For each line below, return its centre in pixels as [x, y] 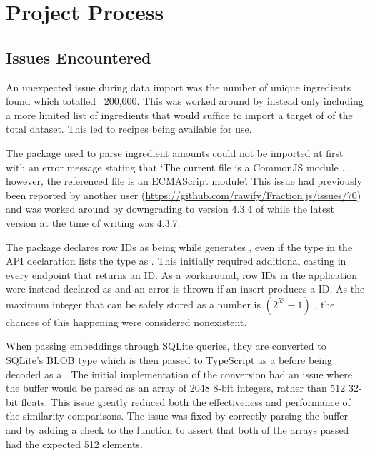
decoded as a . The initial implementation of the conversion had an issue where [179, 374]
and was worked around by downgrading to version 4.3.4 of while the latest [170, 209]
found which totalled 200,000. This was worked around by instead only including [185, 101]
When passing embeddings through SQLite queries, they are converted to [166, 346]
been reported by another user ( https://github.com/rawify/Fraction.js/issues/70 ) [184, 194]
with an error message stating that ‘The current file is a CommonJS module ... [178, 167]
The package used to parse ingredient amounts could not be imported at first [175, 152]
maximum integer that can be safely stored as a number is [133, 304]
